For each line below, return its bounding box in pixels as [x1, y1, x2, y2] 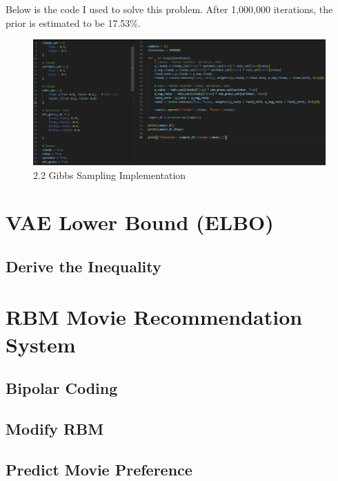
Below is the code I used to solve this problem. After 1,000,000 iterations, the [6, 2, 333, 16]
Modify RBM [6, 418, 104, 440]
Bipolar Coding [6, 377, 118, 399]
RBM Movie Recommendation [6, 303, 303, 331]
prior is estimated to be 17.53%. [6, 15, 141, 30]
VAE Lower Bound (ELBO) [6, 208, 274, 236]
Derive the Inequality [6, 255, 161, 276]
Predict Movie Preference [6, 458, 192, 480]
